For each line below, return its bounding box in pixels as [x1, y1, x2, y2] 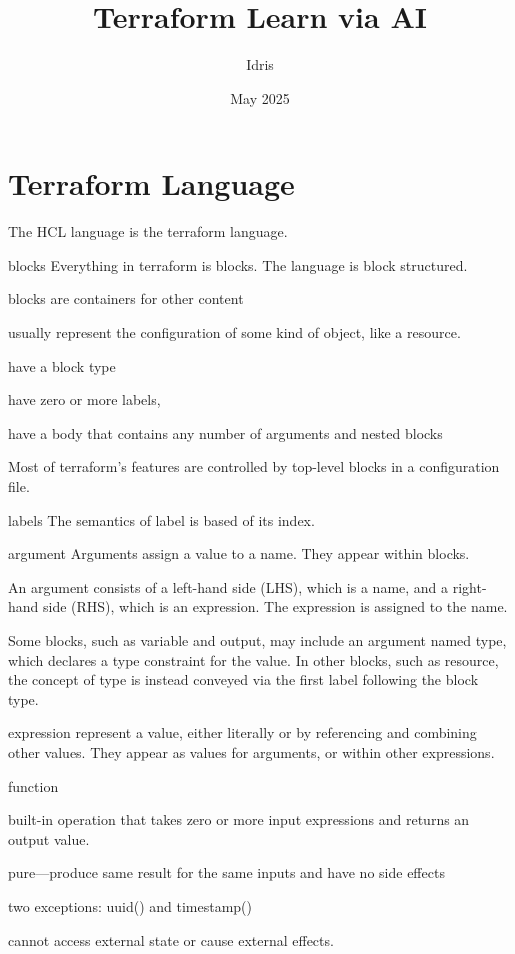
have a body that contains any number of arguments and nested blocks [8, 422, 443, 443]
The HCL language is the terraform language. [8, 221, 288, 242]
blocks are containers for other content [8, 288, 244, 309]
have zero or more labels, [8, 389, 161, 410]
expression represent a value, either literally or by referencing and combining [8, 722, 477, 743]
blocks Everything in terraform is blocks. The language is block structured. [8, 254, 468, 275]
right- [452, 576, 487, 597]
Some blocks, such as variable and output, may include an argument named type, [8, 629, 507, 650]
